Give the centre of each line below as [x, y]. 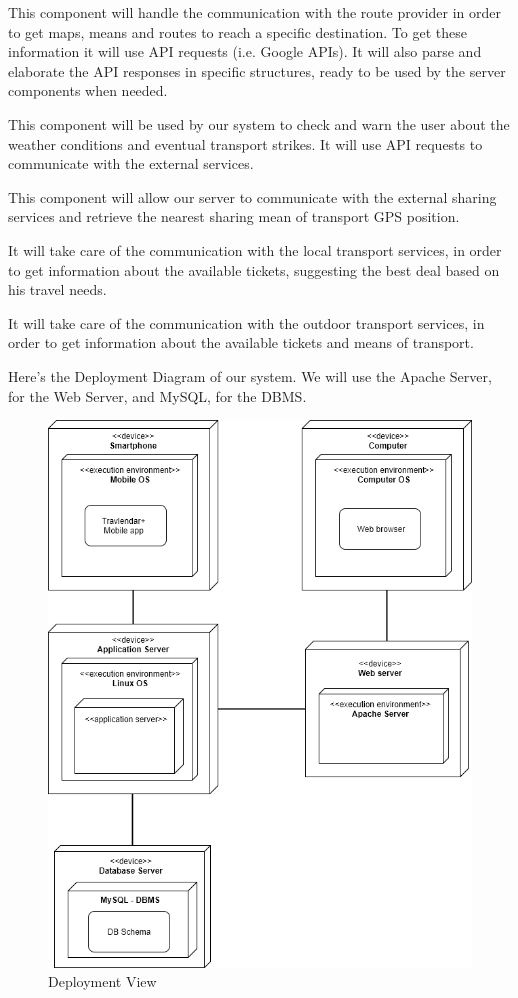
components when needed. [88, 90]
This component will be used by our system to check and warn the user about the [259, 123]
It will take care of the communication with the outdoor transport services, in [246, 322]
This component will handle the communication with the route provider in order [255, 12]
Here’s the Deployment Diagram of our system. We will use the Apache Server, [250, 375]
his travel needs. [57, 289]
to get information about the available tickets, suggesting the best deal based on [254, 269]
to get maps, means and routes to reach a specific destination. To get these [237, 31]
